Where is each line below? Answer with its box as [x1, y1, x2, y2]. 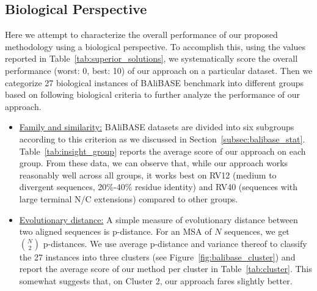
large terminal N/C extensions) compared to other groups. [19, 192, 238, 205]
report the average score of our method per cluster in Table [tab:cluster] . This [19, 262, 312, 275]
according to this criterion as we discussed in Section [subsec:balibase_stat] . [19, 132, 305, 145]
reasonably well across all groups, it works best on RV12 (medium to [19, 168, 277, 181]
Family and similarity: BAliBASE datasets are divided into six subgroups [19, 120, 294, 133]
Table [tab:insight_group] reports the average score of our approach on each [19, 144, 306, 157]
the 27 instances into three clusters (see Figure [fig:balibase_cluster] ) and [19, 250, 296, 263]
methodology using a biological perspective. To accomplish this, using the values [5, 40, 306, 53]
